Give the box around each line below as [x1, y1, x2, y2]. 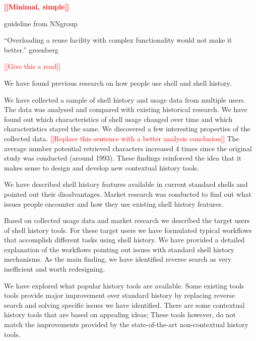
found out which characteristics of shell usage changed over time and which [4, 114, 233, 124]
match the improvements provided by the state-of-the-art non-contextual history [4, 319, 249, 330]
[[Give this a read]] [4, 61, 61, 71]
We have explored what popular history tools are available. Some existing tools [4, 280, 244, 290]
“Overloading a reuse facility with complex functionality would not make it [4, 35, 232, 45]
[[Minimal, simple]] [4, 1, 69, 11]
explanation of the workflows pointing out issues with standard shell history [4, 244, 235, 254]
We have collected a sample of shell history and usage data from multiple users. [4, 94, 246, 105]
